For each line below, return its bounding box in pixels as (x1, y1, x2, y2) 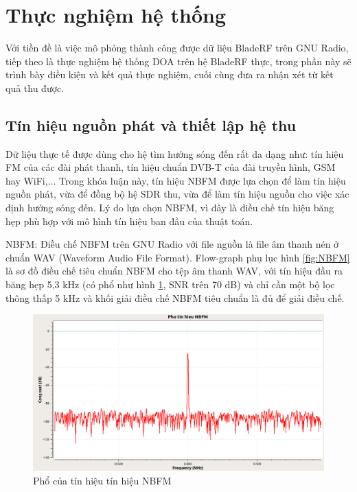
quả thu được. (5, 80, 65, 95)
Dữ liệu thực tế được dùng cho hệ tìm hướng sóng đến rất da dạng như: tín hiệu (5, 146, 344, 161)
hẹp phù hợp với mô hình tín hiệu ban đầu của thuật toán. (5, 213, 253, 228)
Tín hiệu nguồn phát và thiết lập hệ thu (5, 114, 297, 135)
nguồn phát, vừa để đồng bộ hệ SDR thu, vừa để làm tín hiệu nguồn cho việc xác (5, 187, 349, 201)
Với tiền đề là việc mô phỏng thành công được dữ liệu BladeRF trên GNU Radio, (5, 40, 349, 55)
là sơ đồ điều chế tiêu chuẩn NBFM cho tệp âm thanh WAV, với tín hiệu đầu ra (5, 263, 343, 278)
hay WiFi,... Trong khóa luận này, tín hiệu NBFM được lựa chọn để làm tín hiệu (5, 173, 346, 187)
